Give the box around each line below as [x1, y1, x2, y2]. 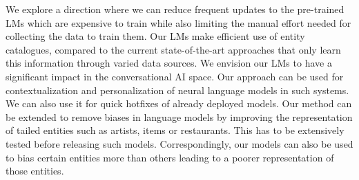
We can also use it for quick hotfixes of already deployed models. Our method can [6, 96, 352, 111]
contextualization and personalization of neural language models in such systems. [6, 82, 349, 97]
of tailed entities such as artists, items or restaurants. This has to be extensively [6, 123, 345, 137]
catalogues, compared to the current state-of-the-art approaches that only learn [6, 42, 341, 56]
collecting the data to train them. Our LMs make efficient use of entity [6, 29, 305, 43]
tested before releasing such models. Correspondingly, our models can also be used [6, 136, 353, 150]
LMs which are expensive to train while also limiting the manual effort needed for [6, 15, 351, 30]
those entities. [6, 164, 64, 178]
